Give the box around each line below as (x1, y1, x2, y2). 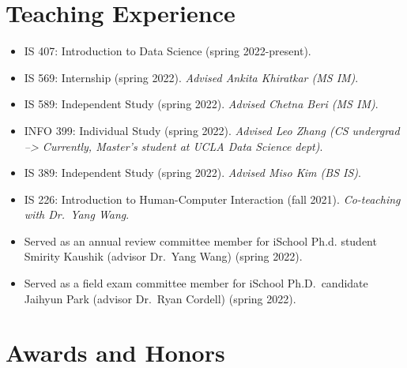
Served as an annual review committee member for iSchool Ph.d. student (24, 232, 377, 249)
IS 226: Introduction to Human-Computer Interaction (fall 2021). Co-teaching (24, 190, 401, 207)
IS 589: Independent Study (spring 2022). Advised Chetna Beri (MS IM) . (24, 96, 379, 112)
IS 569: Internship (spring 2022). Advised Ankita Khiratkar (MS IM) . (24, 69, 359, 85)
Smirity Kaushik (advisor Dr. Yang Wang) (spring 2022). (24, 248, 303, 265)
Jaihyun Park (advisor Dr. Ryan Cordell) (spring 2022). (24, 290, 296, 306)
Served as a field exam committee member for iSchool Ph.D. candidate (24, 275, 368, 291)
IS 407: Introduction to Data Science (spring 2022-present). (24, 43, 311, 59)
